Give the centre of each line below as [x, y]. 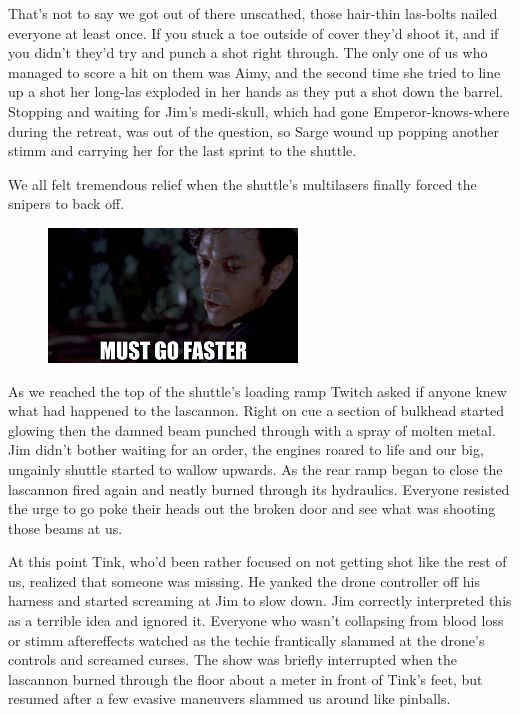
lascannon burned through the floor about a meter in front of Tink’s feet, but [245, 678]
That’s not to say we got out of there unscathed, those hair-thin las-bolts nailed [253, 13]
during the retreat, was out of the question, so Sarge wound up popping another [253, 130]
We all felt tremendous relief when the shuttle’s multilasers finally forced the [242, 183]
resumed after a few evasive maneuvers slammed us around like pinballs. [229, 698]
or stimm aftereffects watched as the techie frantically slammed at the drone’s [246, 639]
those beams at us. [65, 527]
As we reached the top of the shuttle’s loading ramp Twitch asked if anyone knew [257, 390]
